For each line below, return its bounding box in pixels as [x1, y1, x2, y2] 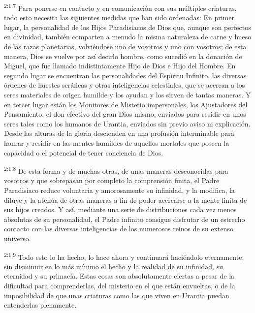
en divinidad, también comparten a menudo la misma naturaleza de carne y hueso [4, 31, 252, 42]
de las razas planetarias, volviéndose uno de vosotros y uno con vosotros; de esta [4, 41, 247, 52]
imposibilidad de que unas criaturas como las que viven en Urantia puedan [4, 290, 229, 300]
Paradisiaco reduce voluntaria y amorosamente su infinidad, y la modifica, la [4, 185, 235, 195]
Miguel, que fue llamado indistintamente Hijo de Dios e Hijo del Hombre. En [4, 61, 236, 71]
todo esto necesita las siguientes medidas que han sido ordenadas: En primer [4, 12, 234, 23]
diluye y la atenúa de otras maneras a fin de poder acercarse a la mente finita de [4, 194, 247, 205]
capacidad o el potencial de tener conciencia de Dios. [4, 147, 163, 157]
